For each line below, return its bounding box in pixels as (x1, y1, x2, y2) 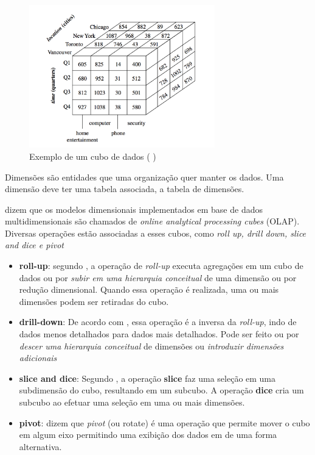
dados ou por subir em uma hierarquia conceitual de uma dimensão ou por (19, 271, 297, 284)
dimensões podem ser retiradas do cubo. (19, 295, 169, 307)
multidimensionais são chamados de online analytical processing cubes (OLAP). (5, 215, 300, 227)
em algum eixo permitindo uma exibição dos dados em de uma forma (19, 428, 277, 441)
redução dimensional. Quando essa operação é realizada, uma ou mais (19, 283, 279, 296)
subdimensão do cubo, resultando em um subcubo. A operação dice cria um (19, 384, 304, 396)
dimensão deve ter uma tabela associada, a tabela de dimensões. (5, 182, 244, 195)
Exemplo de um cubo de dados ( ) (29, 149, 156, 162)
